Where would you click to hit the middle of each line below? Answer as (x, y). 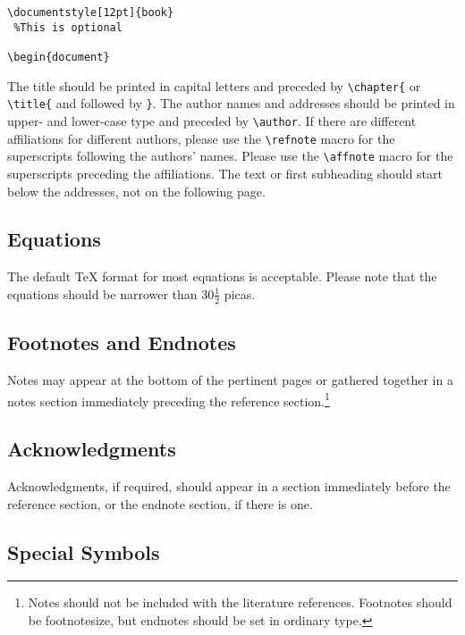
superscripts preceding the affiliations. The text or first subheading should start (225, 173)
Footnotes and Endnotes (122, 343)
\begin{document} (59, 57)
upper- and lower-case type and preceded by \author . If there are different (212, 120)
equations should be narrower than (102, 293)
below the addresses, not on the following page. (136, 191)
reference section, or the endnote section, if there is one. (160, 503)
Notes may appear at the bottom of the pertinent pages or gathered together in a (230, 379)
